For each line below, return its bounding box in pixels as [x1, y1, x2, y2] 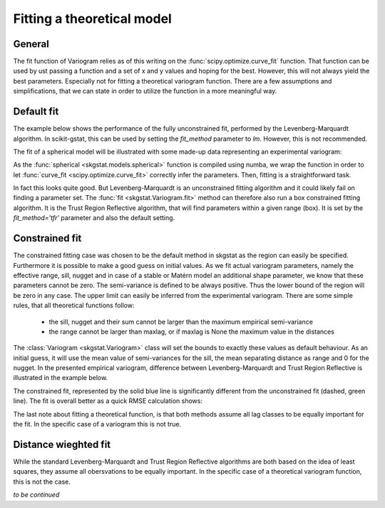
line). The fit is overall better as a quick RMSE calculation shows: [13, 397, 203, 405]
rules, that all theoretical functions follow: [13, 301, 135, 310]
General [13, 38, 50, 50]
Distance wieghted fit [13, 438, 111, 450]
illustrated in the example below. [13, 374, 108, 382]
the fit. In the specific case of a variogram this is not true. [13, 420, 182, 429]
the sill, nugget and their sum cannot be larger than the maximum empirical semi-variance [48, 317, 314, 326]
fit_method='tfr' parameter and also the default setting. [13, 214, 175, 222]
